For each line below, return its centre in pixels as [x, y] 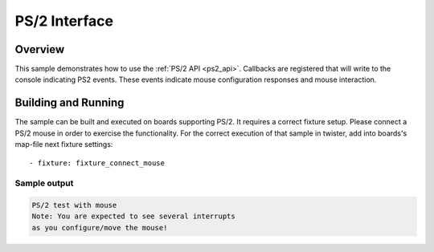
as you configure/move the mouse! [100, 228]
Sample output [44, 183]
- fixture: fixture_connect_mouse [97, 163]
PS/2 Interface [64, 21]
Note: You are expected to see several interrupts [134, 216]
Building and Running [70, 103]
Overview [40, 49]
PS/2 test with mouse [74, 205]
